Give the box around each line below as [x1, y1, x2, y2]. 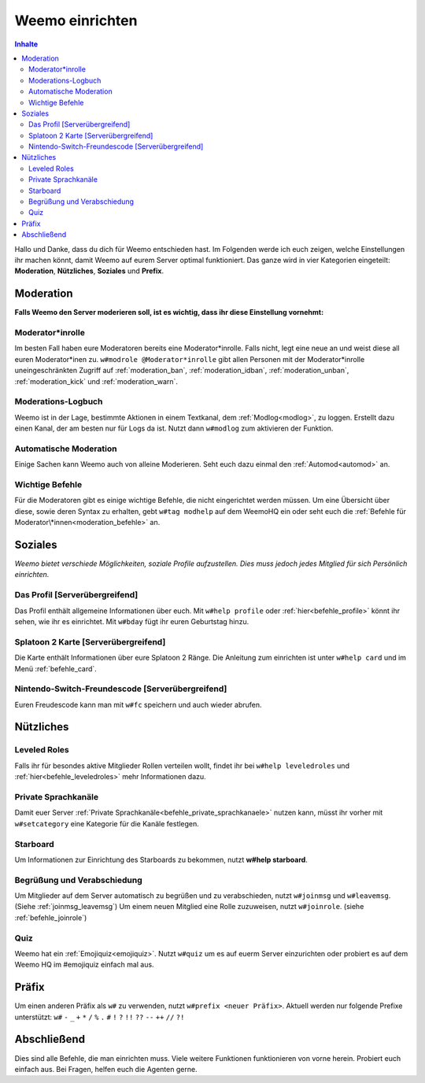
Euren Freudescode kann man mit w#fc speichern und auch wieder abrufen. [14, 700, 263, 709]
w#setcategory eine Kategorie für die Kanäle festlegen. [14, 819, 200, 828]
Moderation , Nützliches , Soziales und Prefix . [14, 266, 164, 275]
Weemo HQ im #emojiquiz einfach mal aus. [14, 960, 154, 970]
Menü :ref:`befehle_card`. [14, 663, 98, 673]
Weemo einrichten [14, 12, 138, 29]
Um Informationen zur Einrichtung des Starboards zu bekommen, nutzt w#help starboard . [14, 855, 309, 864]
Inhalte [14, 39, 39, 49]
